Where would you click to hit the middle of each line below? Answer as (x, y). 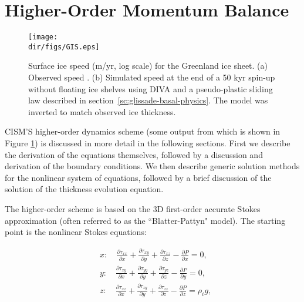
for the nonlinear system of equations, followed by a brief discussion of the (138, 177)
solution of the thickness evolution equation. (84, 189)
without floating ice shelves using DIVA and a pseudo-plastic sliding (151, 88)
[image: (43, 37)
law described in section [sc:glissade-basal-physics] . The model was (148, 100)
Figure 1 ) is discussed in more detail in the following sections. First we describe (148, 143)
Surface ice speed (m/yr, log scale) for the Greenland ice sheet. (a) (148, 66)
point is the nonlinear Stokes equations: (76, 232)
